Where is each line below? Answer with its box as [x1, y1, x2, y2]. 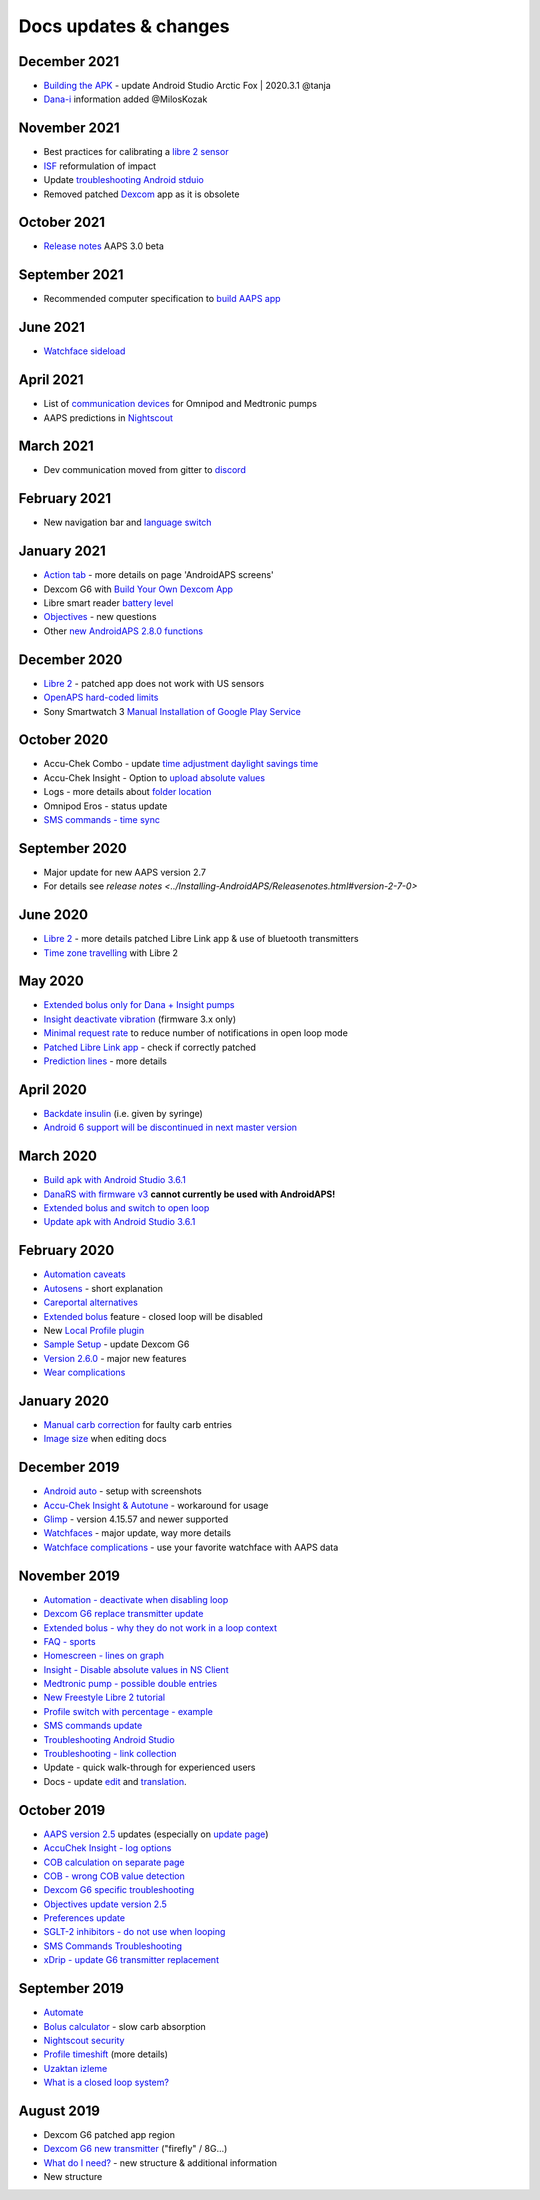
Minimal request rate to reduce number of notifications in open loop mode [43, 1027, 349, 1039]
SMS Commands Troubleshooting [43, 1940, 183, 1952]
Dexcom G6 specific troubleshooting [43, 1884, 195, 1896]
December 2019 [18, 1459, 120, 1476]
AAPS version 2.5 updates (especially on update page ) [43, 1828, 269, 1840]
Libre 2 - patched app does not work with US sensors [43, 677, 265, 689]
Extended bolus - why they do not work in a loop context [43, 1621, 278, 1634]
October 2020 [18, 731, 109, 749]
